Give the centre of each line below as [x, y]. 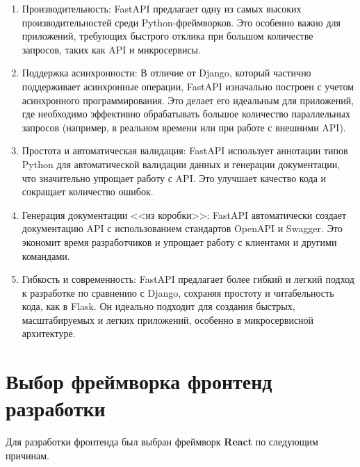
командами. [46, 255]
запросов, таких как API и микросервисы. [111, 49]
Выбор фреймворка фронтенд [139, 381]
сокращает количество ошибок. [88, 191]
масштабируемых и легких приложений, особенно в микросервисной [168, 319]
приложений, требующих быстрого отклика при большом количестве [167, 36]
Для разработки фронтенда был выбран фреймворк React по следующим [162, 442]
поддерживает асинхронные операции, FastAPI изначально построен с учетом [188, 86]
